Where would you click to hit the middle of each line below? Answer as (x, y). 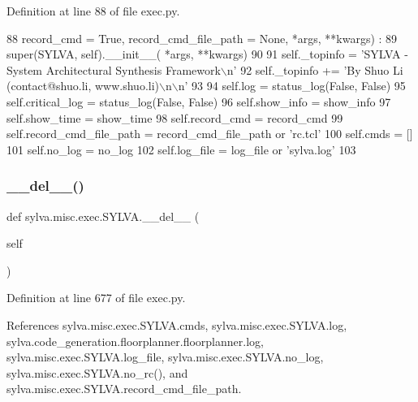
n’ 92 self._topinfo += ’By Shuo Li (315, 69)
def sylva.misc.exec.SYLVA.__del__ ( (103, 216)
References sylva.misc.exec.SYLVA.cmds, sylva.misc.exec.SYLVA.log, (177, 324)
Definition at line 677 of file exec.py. (96, 298)
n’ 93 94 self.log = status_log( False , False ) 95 (292, 86)
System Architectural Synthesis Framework (114, 69)
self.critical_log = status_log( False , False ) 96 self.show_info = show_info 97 (199, 101)
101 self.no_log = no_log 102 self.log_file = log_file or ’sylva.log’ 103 (181, 149)
